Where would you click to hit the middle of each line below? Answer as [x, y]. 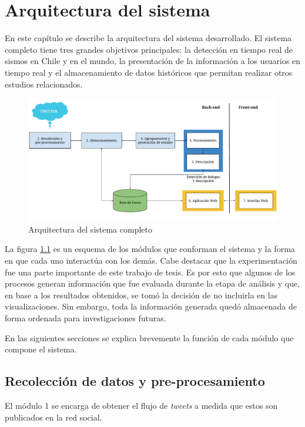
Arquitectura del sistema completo [90, 229]
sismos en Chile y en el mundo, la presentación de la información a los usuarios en [153, 61]
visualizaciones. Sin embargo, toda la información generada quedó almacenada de [151, 306]
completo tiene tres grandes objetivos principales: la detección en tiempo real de [149, 49]
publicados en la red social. [53, 417]
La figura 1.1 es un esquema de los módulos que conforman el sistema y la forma [150, 249]
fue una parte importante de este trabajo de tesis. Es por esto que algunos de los [150, 272]
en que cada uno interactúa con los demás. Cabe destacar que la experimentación [151, 260]
